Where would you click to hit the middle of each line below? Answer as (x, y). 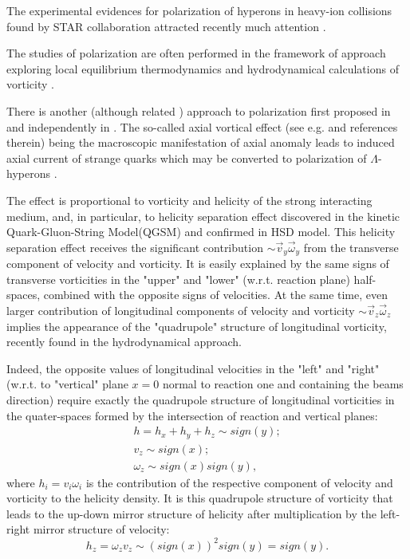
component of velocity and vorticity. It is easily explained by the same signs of (198, 264)
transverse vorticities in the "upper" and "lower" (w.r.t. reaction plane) (178, 279)
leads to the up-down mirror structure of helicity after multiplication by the (191, 513)
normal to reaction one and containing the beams (283, 384)
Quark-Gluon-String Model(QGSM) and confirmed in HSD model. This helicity (201, 232)
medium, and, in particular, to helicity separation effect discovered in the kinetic (203, 216)
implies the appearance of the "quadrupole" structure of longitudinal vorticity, (197, 326)
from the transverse (351, 247)
